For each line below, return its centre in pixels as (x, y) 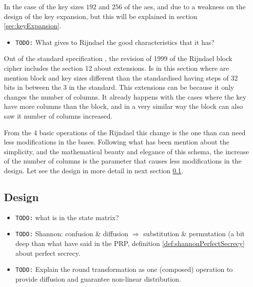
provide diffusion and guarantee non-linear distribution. (98, 278)
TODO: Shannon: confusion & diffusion (72, 234)
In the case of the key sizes (44, 6)
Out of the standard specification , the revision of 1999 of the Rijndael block (118, 58)
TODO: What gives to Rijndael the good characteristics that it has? (115, 42)
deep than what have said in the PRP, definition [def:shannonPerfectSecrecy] (130, 243)
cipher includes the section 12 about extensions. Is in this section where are (117, 68)
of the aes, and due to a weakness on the (185, 6)
